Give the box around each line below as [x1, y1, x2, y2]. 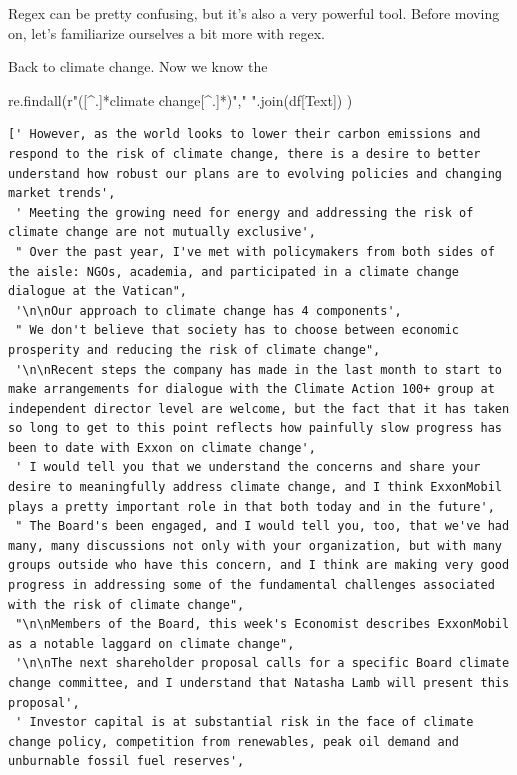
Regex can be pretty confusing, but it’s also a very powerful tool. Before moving [8, 3, 500, 23]
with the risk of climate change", [8, 597, 245, 612]
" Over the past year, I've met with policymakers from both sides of [15, 244, 495, 259]
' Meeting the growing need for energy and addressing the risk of [15, 205, 474, 220]
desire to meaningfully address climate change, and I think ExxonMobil [8, 480, 502, 495]
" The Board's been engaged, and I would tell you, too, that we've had [15, 519, 510, 534]
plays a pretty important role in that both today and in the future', [8, 499, 495, 514]
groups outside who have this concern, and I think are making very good [8, 558, 510, 573]
